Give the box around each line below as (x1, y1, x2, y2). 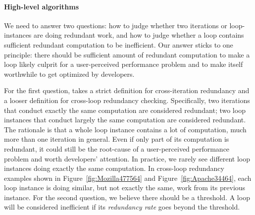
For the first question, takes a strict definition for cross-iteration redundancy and (4, 85, 250, 96)
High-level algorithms (4, 1, 79, 11)
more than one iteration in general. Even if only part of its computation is (4, 134, 229, 144)
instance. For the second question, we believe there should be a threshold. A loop (4, 192, 250, 202)
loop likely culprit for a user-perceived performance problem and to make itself (4, 59, 243, 69)
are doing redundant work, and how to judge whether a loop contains (34, 30, 244, 40)
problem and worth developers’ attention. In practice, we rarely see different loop (4, 153, 251, 163)
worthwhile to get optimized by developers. (4, 68, 135, 79)
